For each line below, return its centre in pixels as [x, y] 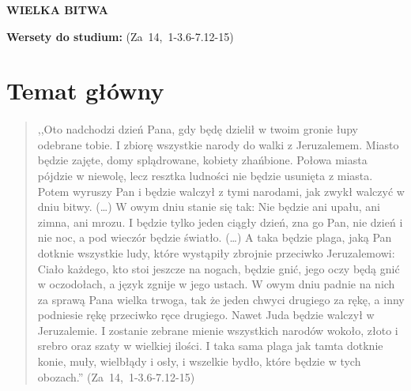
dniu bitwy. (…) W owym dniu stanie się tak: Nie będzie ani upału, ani [209, 207]
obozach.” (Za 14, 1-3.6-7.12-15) [116, 376]
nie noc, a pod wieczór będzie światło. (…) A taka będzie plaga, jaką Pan [215, 237]
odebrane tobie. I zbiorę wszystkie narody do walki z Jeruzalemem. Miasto [218, 144]
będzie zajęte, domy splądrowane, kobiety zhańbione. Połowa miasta [202, 160]
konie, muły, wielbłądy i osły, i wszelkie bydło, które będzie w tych [199, 361]
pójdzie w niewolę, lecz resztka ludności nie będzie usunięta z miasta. [205, 175]
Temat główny [85, 90]
